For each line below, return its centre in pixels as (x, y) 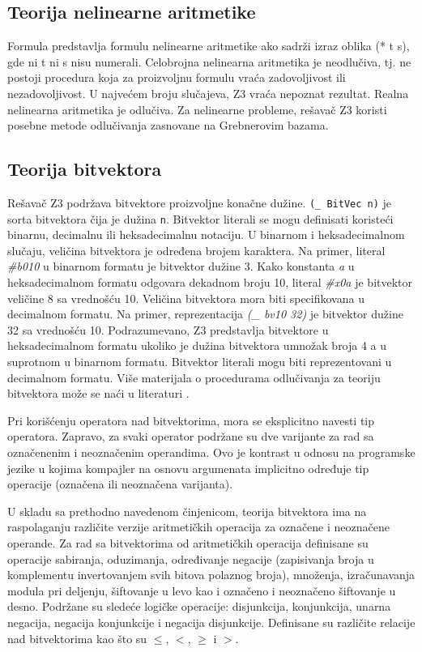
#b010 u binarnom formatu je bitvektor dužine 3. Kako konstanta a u (181, 266)
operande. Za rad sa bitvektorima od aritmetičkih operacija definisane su (188, 542)
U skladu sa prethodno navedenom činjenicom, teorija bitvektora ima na (187, 511)
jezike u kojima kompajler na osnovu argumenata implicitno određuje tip (188, 468)
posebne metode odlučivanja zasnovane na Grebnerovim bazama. (168, 125)
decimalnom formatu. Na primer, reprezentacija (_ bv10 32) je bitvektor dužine (205, 314)
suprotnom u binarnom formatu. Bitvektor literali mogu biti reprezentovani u (200, 362)
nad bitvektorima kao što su (77, 638)
